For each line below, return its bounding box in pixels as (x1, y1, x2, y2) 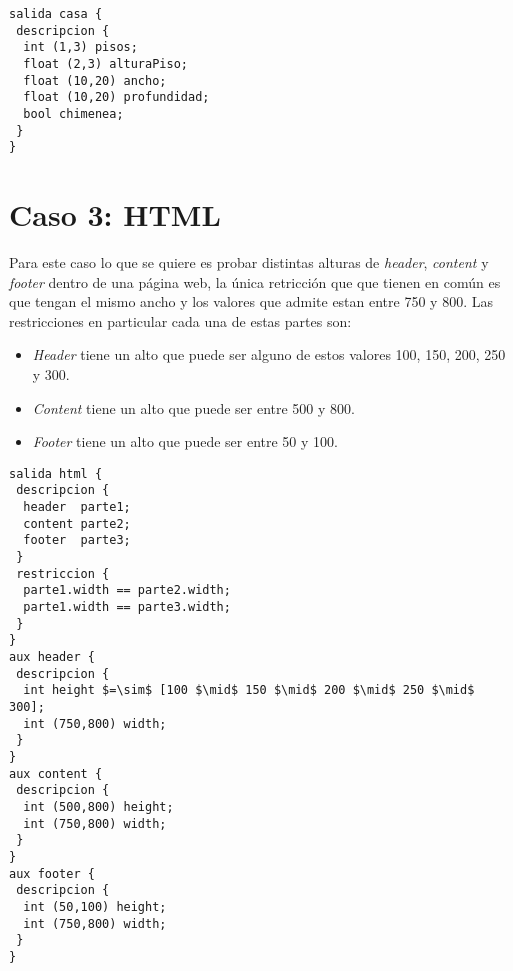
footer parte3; (23, 533, 131, 548)
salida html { (9, 466, 103, 481)
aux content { (9, 766, 103, 781)
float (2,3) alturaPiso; (23, 56, 188, 71)
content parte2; (23, 516, 131, 531)
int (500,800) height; (23, 799, 174, 814)
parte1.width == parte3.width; (23, 600, 231, 615)
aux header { (9, 650, 95, 664)
